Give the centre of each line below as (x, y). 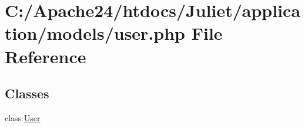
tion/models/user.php (95, 33)
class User (23, 117)
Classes (27, 93)
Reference (46, 56)
